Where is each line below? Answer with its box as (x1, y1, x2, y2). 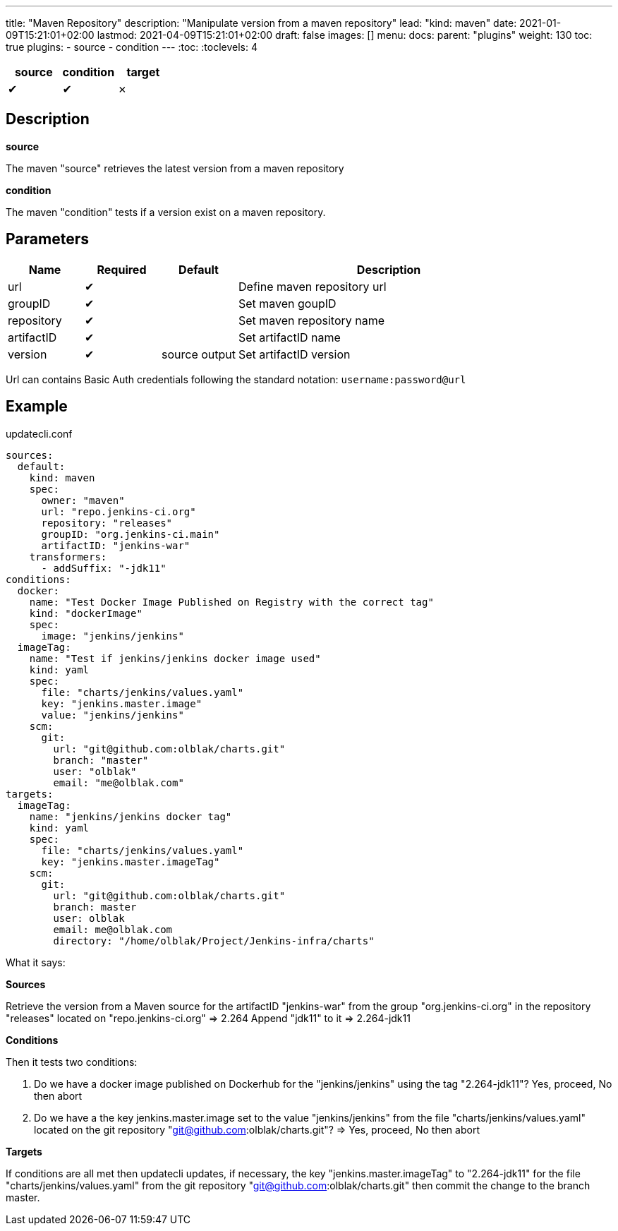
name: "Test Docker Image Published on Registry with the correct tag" (29, 596, 434, 608)
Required (97, 262, 147, 277)
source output (162, 347, 236, 361)
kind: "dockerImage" (29, 607, 143, 619)
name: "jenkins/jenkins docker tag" (29, 810, 232, 822)
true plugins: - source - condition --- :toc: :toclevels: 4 (6, 41, 258, 53)
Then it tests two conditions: (6, 1055, 138, 1068)
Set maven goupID (238, 296, 337, 311)
